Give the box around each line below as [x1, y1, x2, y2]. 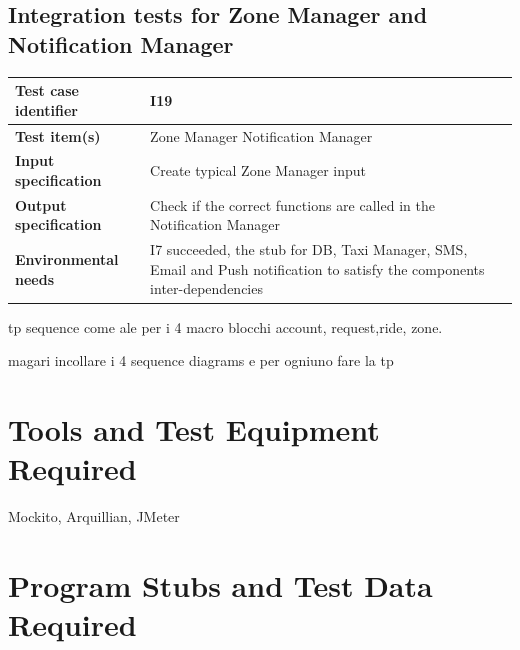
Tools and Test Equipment [8, 408, 380, 449]
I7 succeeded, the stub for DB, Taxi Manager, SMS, [150, 239, 468, 260]
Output [15, 194, 67, 215]
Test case [15, 80, 79, 101]
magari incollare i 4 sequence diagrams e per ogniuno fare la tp [8, 350, 394, 371]
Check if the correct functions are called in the [150, 194, 435, 215]
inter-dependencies [150, 278, 263, 299]
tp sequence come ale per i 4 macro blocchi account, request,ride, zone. [8, 316, 443, 337]
